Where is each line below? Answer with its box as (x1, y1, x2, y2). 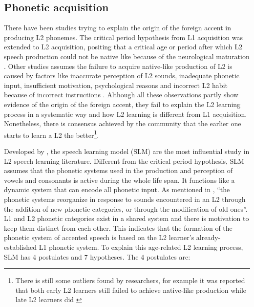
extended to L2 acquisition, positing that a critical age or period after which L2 (4, 42, 242, 52)
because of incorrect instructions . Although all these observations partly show (4, 89, 238, 100)
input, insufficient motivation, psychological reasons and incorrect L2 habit (4, 80, 228, 90)
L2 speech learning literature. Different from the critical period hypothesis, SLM (4, 155, 244, 166)
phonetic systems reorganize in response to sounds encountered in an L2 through (4, 194, 246, 204)
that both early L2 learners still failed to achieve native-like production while (15, 285, 247, 295)
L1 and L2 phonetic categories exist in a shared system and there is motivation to (4, 213, 249, 223)
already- (196, 232, 221, 242)
